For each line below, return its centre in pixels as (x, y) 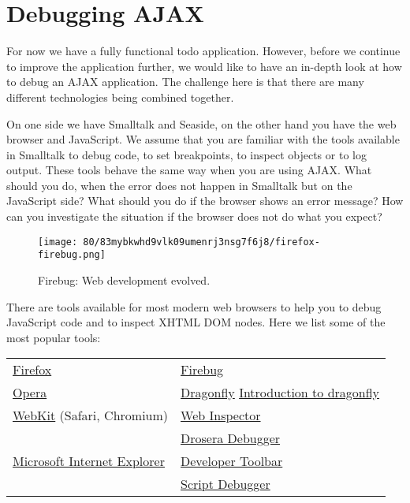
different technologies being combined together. (120, 97)
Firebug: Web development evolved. (124, 279)
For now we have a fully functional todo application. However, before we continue (203, 51)
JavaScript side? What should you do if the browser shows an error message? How (205, 201)
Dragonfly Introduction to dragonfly (280, 393)
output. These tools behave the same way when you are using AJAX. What (189, 170)
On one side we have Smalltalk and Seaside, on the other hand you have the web (201, 123)
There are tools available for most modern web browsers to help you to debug (194, 306)
